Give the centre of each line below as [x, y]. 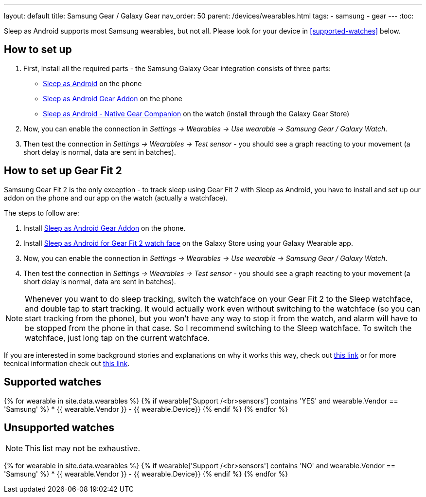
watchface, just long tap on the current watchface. [117, 338]
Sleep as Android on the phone [92, 83]
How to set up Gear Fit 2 [63, 171]
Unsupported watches [59, 427]
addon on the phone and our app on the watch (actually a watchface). [116, 198]
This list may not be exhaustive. [83, 449]
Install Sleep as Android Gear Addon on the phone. [105, 228]
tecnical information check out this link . [67, 363]
